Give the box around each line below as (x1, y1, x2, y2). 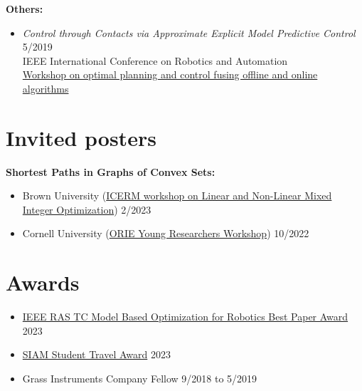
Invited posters (6, 122, 156, 152)
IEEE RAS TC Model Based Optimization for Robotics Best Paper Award (22, 309, 348, 324)
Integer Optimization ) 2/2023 (22, 202, 151, 217)
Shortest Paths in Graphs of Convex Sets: (6, 164, 215, 179)
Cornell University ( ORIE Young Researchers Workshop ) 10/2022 (22, 226, 309, 241)
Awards (6, 268, 80, 297)
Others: (6, 1, 43, 16)
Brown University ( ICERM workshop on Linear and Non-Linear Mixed (22, 188, 332, 203)
